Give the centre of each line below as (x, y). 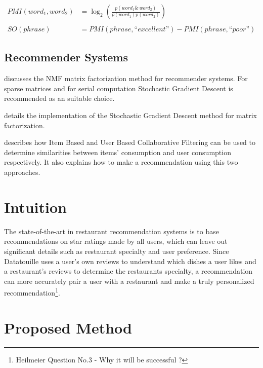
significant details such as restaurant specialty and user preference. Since (117, 251)
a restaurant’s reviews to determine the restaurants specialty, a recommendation (128, 271)
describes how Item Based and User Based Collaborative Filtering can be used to (130, 142)
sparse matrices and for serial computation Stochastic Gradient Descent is (119, 88)
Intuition (35, 207)
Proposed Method (68, 327)
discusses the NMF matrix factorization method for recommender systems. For (126, 78)
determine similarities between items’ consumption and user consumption (118, 152)
